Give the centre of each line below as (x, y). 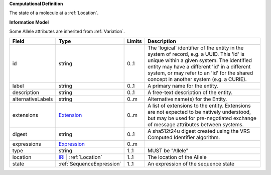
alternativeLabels (33, 99)
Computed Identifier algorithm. (184, 137)
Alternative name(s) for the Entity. (187, 99)
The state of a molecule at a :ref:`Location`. (54, 13)
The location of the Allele (177, 157)
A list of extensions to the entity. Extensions (199, 106)
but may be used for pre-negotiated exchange (202, 118)
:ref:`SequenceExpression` (90, 163)
